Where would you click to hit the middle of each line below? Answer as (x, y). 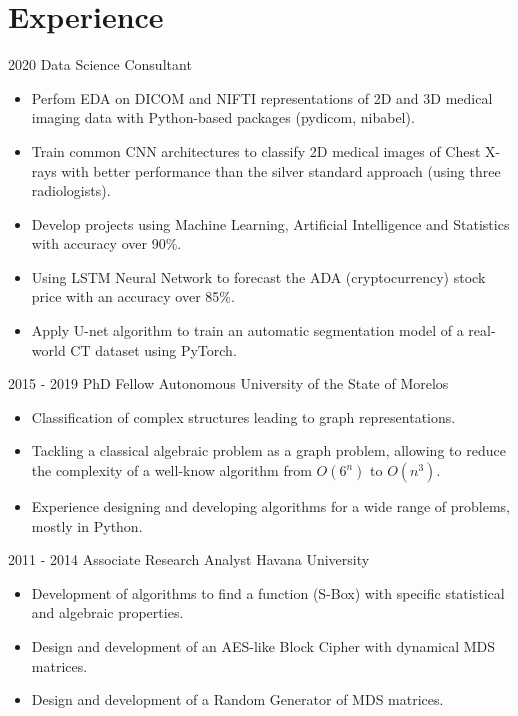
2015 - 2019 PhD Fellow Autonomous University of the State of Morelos (228, 383)
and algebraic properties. (107, 612)
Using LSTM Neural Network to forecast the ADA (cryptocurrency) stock (258, 276)
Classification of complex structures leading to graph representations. (243, 416)
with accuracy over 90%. (106, 243)
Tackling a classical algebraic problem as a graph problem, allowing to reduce (268, 450)
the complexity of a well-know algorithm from (171, 470)
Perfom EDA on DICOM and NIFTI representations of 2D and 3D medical (262, 97)
